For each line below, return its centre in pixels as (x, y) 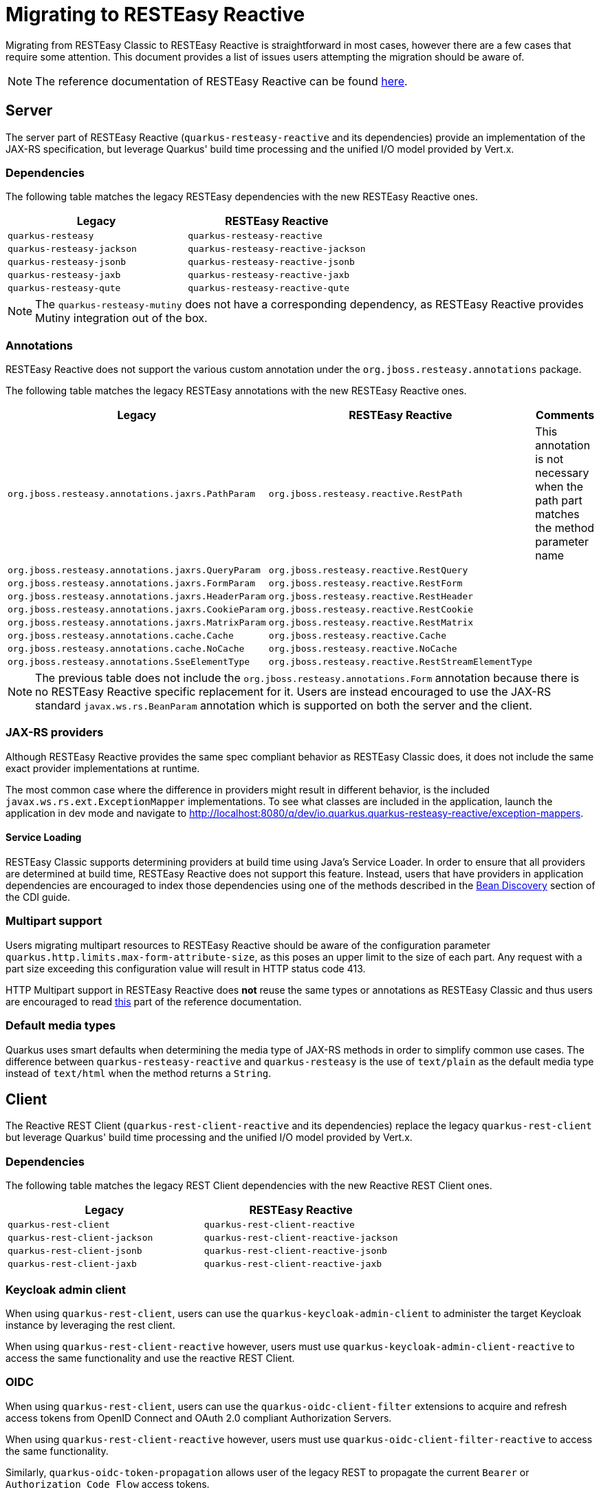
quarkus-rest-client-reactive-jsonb (295, 1251)
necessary (562, 473)
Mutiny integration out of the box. (121, 318)
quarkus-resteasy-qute (64, 288)
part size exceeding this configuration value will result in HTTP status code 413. (186, 968)
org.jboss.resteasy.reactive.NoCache (363, 649)
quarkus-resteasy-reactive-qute (269, 288)
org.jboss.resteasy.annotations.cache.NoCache (126, 649)
